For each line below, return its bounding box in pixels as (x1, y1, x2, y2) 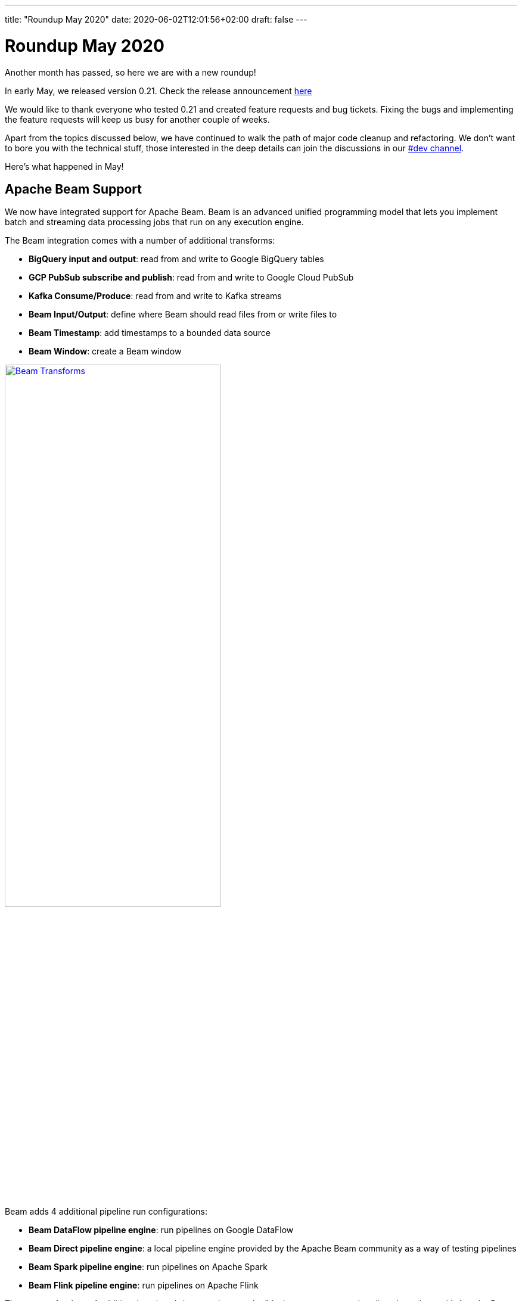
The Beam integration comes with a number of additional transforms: (5, 235, 275, 246)
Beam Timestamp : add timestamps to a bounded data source (29, 328, 271, 338)
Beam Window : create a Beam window (29, 346, 182, 357)
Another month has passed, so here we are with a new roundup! (5, 67, 256, 77)
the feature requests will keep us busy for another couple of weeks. (5, 114, 270, 125)
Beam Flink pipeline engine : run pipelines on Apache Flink (29, 1280, 259, 1291)
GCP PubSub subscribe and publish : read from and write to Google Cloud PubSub (29, 272, 354, 283)
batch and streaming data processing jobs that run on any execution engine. (5, 217, 304, 228)
